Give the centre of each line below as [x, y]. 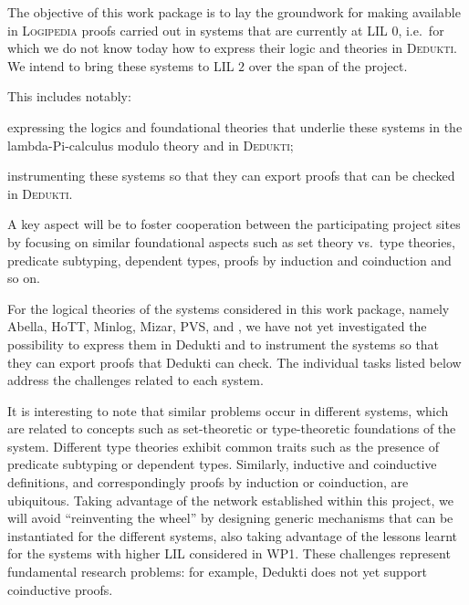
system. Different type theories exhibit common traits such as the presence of [223, 446]
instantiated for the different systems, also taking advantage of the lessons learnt [233, 535]
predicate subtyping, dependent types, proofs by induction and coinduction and [229, 260]
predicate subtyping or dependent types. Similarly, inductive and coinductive [222, 464]
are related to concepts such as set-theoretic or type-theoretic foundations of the [232, 428]
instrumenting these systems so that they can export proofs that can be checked [231, 176]
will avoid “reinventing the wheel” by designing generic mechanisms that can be [230, 518]
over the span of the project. [328, 65]
